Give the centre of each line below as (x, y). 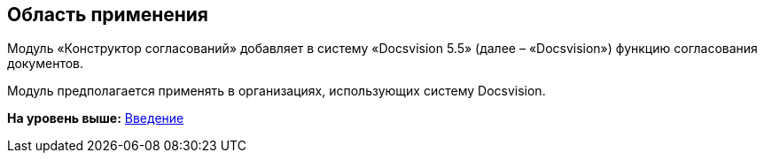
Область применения (108, 15)
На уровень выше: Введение (96, 118)
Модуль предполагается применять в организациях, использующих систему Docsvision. (277, 91)
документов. (46, 64)
